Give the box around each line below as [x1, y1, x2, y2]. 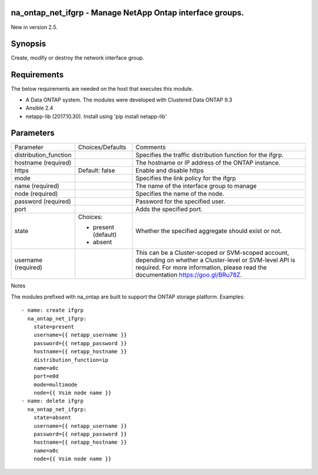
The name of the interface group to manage [135, 182, 257, 190]
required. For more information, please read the [135, 263, 267, 271]
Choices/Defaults [78, 143, 127, 152]
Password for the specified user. [135, 198, 226, 206]
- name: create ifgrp [21, 307, 84, 314]
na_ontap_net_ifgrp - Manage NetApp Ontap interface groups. [11, 8, 244, 18]
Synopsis [11, 39, 47, 49]
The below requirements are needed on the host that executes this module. [11, 86, 194, 93]
